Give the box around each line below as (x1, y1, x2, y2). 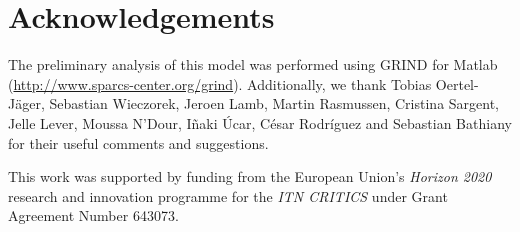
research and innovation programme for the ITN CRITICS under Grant (8, 185, 448, 206)
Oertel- (435, 73, 479, 94)
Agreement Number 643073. (8, 205, 179, 226)
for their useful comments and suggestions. (8, 132, 269, 153)
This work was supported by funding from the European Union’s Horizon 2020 (8, 166, 492, 187)
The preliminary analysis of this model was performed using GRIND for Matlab (8, 54, 498, 75)
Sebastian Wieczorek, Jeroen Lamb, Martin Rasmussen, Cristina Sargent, (49, 93, 500, 114)
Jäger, (8, 93, 45, 114)
